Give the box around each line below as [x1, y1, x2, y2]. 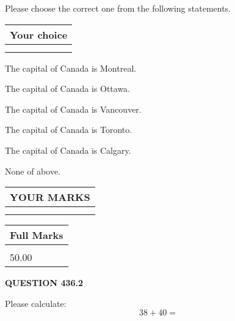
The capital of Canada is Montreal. [5, 61, 137, 74]
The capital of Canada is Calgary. [5, 143, 131, 156]
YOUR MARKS [10, 190, 90, 205]
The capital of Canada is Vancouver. [5, 102, 142, 115]
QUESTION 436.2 [5, 276, 84, 289]
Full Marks [10, 228, 63, 243]
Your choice [10, 27, 68, 42]
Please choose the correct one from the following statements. [5, 2, 231, 14]
